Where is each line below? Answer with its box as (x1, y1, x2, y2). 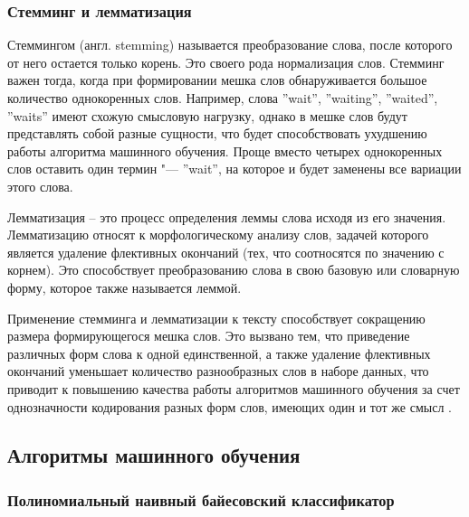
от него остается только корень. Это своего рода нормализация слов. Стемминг (7, 52, 445, 71)
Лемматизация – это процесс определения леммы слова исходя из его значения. (7, 207, 446, 226)
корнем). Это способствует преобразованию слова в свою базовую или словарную (7, 260, 460, 279)
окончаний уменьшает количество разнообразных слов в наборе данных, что (7, 362, 429, 381)
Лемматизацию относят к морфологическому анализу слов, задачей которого (7, 225, 429, 244)
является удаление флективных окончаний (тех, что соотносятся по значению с (7, 242, 445, 261)
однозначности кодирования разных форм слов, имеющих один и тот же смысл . (7, 397, 452, 416)
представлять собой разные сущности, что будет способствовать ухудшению (7, 124, 427, 143)
